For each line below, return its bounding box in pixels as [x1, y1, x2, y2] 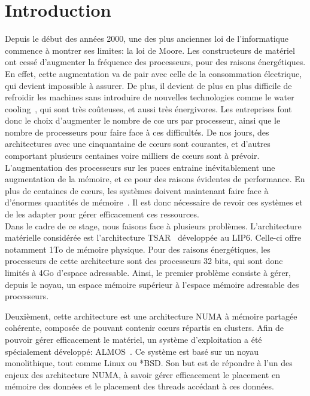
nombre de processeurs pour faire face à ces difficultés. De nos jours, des [5, 125, 269, 138]
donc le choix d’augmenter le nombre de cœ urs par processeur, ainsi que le [5, 114, 281, 127]
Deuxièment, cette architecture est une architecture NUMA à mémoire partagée [5, 309, 297, 322]
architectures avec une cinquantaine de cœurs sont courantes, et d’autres [5, 137, 271, 150]
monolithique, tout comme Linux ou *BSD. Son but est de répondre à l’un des [5, 357, 293, 369]
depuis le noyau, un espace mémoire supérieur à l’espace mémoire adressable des [5, 278, 299, 290]
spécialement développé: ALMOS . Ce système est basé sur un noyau [5, 345, 259, 357]
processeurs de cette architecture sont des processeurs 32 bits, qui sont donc [5, 254, 283, 267]
